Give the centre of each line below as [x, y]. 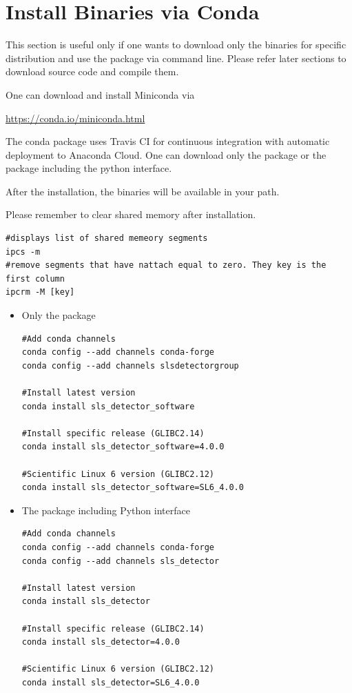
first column [35, 279]
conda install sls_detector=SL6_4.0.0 [111, 682]
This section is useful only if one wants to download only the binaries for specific [176, 45]
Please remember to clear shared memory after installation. [131, 214]
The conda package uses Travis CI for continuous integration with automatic [168, 141]
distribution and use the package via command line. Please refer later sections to [176, 58]
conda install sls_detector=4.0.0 [101, 642]
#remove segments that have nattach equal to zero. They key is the [166, 265]
